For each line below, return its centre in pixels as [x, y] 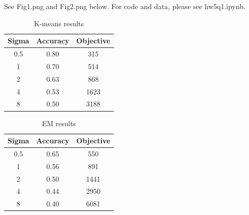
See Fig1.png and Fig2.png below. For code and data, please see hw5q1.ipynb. [125, 6]
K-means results [59, 23]
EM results [59, 123]
